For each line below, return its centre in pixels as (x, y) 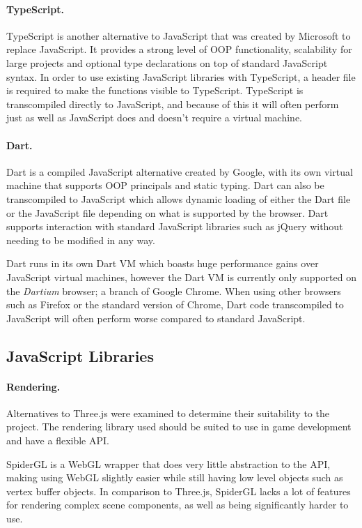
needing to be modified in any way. (81, 240)
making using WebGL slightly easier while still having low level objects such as (175, 477)
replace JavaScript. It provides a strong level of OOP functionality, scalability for (179, 49)
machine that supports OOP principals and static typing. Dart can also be (165, 185)
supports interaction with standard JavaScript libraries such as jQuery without (175, 226)
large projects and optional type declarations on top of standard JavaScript (167, 62)
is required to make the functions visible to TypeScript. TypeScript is (155, 90)
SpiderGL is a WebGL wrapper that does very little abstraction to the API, (168, 463)
